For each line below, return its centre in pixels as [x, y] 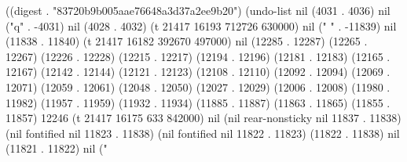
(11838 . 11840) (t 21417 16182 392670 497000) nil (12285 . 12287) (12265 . [187, 41]
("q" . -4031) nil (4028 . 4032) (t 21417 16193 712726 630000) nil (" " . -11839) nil [201, 25]
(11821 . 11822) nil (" [57, 148]
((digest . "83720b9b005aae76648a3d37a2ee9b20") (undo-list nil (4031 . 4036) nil [198, 10]
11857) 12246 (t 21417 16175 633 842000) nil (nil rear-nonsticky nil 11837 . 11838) [203, 118]
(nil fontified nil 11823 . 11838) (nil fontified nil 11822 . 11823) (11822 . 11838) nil [203, 133]
